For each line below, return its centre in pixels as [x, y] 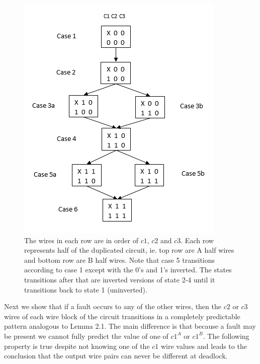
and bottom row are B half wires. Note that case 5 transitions [120, 260]
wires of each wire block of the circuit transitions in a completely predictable [122, 316]
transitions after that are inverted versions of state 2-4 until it [120, 279]
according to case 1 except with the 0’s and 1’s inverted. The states [128, 270]
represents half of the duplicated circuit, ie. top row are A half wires [129, 250]
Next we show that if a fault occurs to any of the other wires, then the [113, 306]
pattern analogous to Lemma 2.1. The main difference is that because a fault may [130, 326]
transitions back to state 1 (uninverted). [86, 289]
